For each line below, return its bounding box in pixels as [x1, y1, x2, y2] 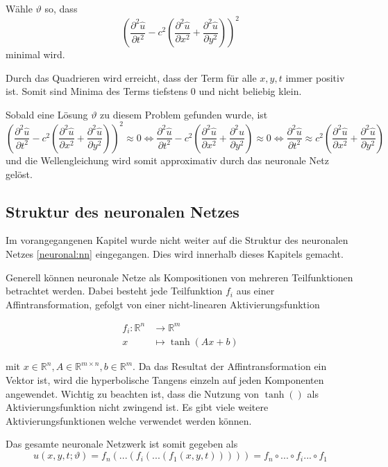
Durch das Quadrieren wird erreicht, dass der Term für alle [6, 70, 257, 85]
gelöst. [6, 166, 33, 181]
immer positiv [285, 70, 345, 85]
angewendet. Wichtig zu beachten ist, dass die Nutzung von [6, 386, 259, 400]
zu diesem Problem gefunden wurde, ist [100, 107, 268, 121]
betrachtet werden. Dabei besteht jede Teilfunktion [6, 283, 223, 298]
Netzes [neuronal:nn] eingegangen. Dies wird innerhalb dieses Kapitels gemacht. [6, 246, 344, 261]
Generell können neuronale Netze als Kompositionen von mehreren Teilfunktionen [6, 270, 353, 284]
